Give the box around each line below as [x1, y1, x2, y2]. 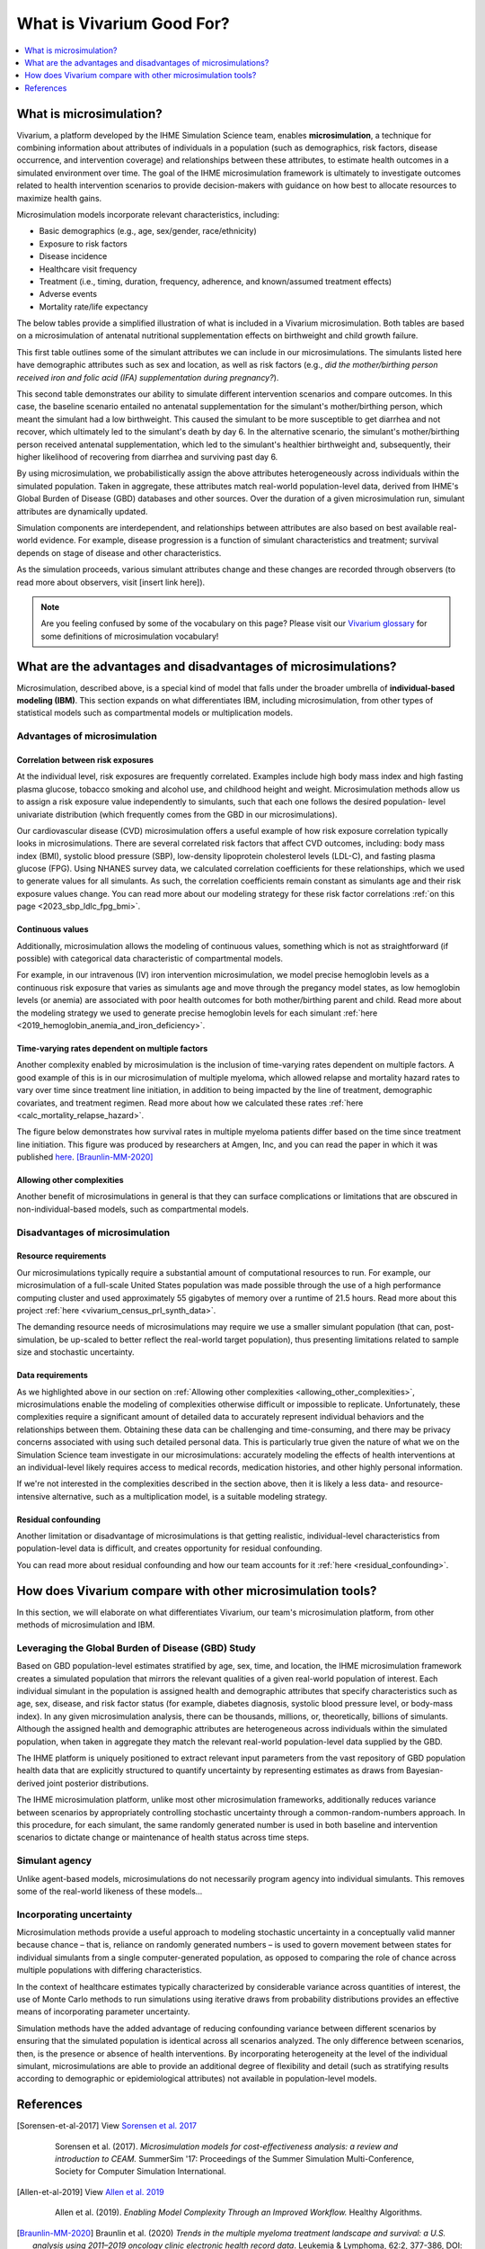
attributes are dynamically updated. [16, 506, 148, 516]
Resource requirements [16, 1250, 107, 1261]
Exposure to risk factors [39, 238, 128, 249]
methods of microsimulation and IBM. [16, 1619, 155, 1630]
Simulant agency [16, 1854, 93, 1867]
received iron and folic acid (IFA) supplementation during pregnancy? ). [16, 372, 279, 382]
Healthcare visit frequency [39, 264, 137, 274]
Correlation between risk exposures [16, 754, 154, 765]
